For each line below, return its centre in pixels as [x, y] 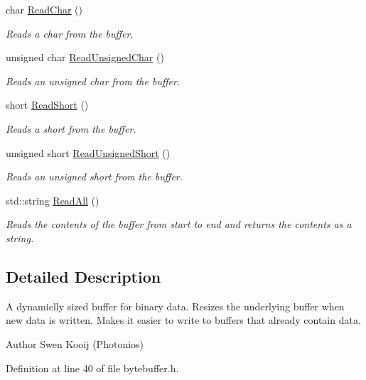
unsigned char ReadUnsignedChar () [85, 57]
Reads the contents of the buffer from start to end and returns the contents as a [179, 224]
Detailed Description [84, 276]
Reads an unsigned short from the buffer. [95, 177]
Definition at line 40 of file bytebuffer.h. [92, 368]
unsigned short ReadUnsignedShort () [88, 152]
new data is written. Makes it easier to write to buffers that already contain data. [183, 320]
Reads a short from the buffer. [71, 128]
